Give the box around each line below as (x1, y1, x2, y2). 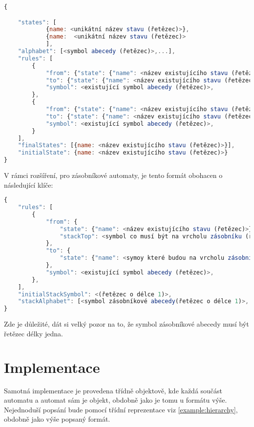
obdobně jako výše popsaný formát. (4, 414, 110, 424)
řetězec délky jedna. (4, 328, 63, 338)
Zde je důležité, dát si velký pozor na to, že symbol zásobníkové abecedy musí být (4, 319, 249, 329)
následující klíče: (4, 179, 53, 190)
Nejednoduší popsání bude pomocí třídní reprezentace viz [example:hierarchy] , (4, 404, 238, 414)
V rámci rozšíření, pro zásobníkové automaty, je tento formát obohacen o (4, 170, 223, 180)
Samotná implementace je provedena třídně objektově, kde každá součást (4, 385, 223, 395)
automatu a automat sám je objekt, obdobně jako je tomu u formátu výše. (4, 395, 227, 405)
